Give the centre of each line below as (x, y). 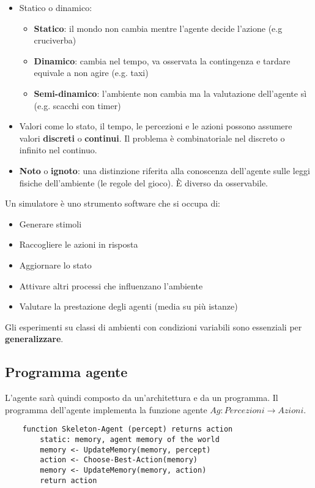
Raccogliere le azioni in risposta (79, 244)
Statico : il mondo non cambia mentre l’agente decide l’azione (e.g (158, 28)
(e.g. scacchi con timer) (77, 105)
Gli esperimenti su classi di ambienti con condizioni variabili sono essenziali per (154, 326)
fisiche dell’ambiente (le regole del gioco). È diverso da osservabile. (143, 182)
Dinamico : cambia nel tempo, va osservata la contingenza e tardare (162, 60)
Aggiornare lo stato (55, 265)
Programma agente (66, 372)
